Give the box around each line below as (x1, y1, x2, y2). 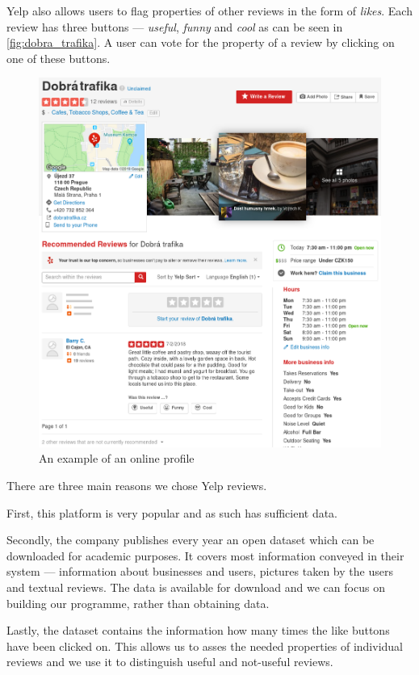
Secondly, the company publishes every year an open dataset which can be (6, 531, 375, 548)
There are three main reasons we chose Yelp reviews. (6, 477, 267, 494)
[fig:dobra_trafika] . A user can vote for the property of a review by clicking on (6, 34, 395, 51)
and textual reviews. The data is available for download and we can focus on (6, 579, 385, 596)
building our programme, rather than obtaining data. (6, 594, 270, 611)
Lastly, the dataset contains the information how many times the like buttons (6, 622, 390, 639)
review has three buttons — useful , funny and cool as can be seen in (6, 18, 343, 35)
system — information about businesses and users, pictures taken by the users (6, 563, 393, 580)
